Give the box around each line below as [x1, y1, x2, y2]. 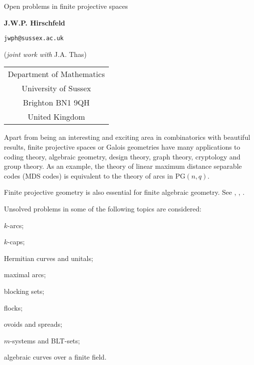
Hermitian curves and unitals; [4, 253, 93, 263]
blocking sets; [4, 286, 45, 296]
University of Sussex [22, 82, 91, 94]
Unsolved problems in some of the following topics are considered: [4, 204, 202, 213]
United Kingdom [27, 111, 85, 123]
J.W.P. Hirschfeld [4, 17, 65, 27]
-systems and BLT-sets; [10, 335, 80, 345]
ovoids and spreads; [4, 319, 62, 329]
